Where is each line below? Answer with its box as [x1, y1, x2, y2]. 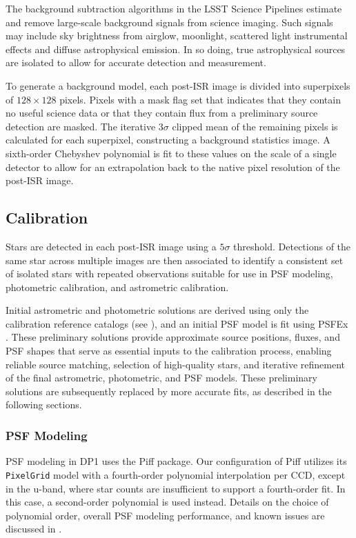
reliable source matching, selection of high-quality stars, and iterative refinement [6, 357, 346, 371]
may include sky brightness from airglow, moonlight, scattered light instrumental [6, 28, 348, 43]
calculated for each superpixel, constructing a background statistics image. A [6, 132, 330, 147]
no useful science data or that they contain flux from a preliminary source [6, 106, 318, 120]
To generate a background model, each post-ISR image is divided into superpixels [6, 78, 350, 92]
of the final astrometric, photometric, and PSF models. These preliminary [6, 370, 317, 385]
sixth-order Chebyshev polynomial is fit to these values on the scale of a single [6, 146, 337, 160]
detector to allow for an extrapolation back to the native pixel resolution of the [6, 159, 340, 174]
